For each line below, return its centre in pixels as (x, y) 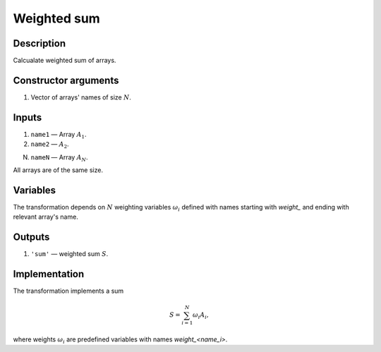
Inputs (28, 117)
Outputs (31, 237)
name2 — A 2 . (50, 145)
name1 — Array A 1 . (59, 135)
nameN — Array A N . (59, 158)
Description (40, 43)
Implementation (49, 274)
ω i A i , (201, 316)
